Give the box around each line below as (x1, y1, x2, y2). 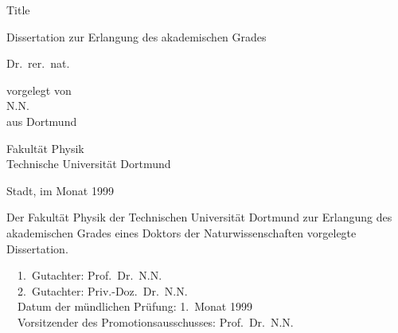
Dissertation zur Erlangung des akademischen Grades (6, 28, 267, 45)
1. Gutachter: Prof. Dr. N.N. (17, 267, 162, 284)
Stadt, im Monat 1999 (6, 182, 114, 198)
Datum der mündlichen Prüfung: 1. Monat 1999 (17, 298, 252, 315)
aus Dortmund (6, 112, 77, 129)
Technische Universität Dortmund (6, 155, 171, 172)
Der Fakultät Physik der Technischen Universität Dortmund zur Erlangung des (6, 209, 392, 225)
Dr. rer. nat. (6, 55, 70, 72)
